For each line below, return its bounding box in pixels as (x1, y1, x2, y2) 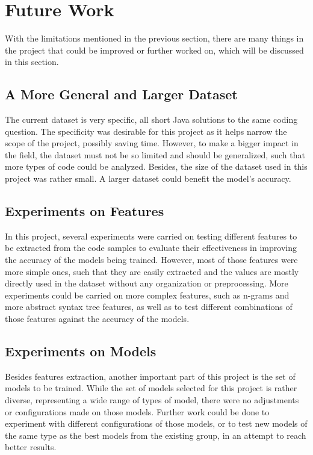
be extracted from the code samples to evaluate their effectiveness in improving (5, 241, 297, 254)
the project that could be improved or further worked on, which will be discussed (5, 43, 304, 56)
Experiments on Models (5, 342, 156, 361)
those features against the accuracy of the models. (5, 312, 190, 325)
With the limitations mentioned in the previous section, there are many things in (5, 32, 304, 45)
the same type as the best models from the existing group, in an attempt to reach (5, 429, 306, 441)
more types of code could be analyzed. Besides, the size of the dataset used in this (5, 160, 308, 173)
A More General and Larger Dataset (5, 85, 238, 104)
